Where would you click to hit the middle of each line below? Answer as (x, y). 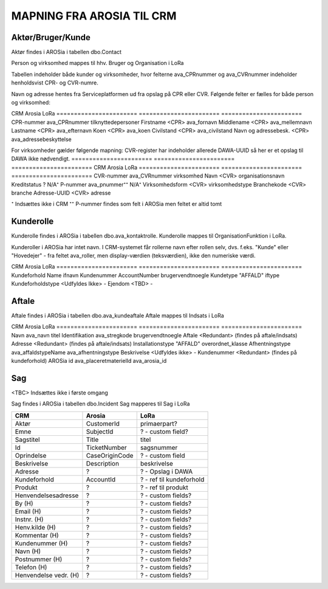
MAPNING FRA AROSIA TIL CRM (94, 16)
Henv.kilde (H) (35, 527)
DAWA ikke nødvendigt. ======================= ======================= (123, 159)
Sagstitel (27, 439)
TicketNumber (106, 447)
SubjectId (100, 432)
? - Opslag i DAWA (166, 471)
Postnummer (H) (39, 559)
